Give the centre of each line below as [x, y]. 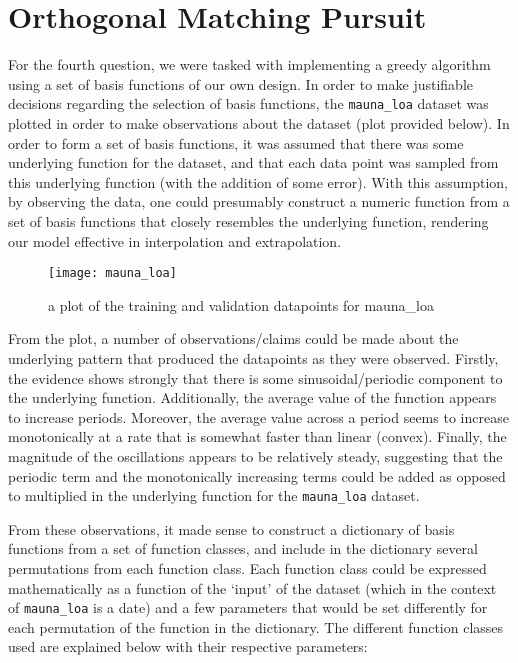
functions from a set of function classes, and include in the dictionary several [243, 548]
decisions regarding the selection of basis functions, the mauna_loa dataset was [248, 103]
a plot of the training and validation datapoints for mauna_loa [241, 304]
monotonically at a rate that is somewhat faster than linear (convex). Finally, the [257, 436]
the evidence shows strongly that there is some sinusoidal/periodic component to [255, 377]
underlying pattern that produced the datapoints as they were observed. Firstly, [253, 357]
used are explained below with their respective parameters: [188, 646]
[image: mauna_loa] [112, 273]
